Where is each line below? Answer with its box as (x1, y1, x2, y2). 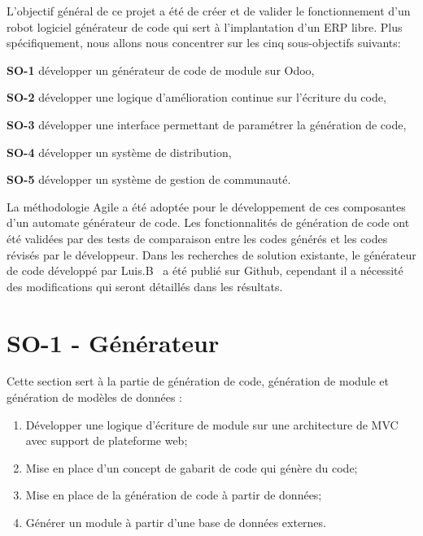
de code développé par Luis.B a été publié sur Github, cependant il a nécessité (7, 262, 403, 279)
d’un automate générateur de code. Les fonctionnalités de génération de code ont (7, 214, 410, 231)
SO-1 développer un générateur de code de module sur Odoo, (7, 61, 315, 78)
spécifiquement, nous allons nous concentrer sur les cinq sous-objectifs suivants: (7, 34, 401, 51)
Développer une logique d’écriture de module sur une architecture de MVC (25, 416, 399, 433)
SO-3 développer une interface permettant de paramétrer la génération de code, (7, 115, 407, 133)
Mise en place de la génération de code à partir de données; (25, 486, 322, 503)
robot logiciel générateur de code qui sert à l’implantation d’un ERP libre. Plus (7, 18, 403, 35)
